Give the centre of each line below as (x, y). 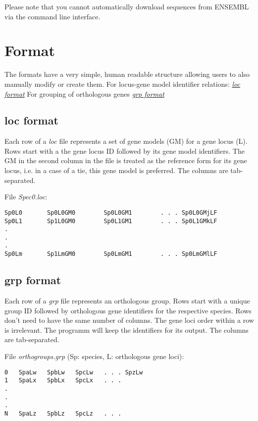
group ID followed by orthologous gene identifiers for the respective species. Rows (128, 310)
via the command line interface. (52, 16)
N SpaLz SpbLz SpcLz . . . (63, 413)
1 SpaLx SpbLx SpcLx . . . (63, 381)
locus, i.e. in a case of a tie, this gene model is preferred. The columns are (116, 170)
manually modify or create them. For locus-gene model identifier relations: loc (122, 84)
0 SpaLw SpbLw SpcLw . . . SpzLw (74, 372)
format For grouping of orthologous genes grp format (84, 93)
